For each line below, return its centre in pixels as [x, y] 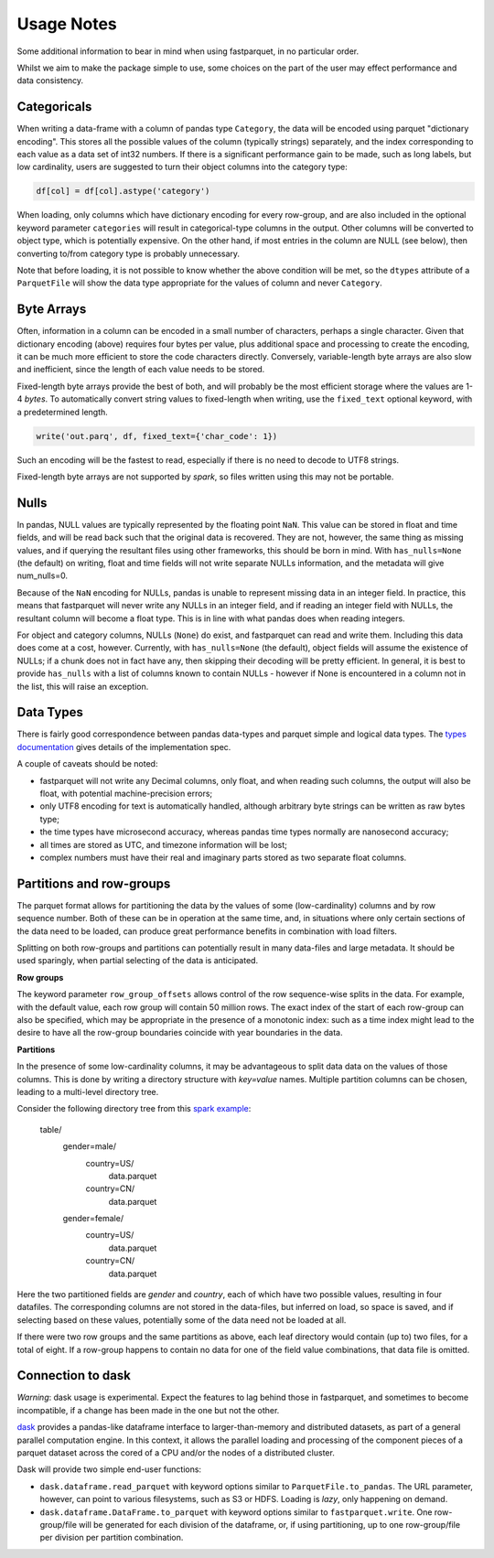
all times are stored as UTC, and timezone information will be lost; [164, 844]
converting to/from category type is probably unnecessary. [129, 253]
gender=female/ [93, 1219]
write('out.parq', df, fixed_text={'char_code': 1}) [157, 436]
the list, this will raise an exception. [83, 686]
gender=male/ [90, 1146]
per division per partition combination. [112, 1538]
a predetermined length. [63, 412]
